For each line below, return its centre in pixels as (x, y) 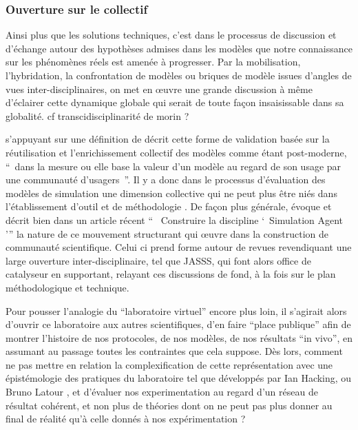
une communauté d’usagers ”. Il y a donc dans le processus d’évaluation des (166, 180)
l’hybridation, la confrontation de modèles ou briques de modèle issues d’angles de (179, 75)
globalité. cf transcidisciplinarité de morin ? (97, 115)
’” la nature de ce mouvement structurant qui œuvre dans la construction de (167, 233)
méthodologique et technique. (67, 287)
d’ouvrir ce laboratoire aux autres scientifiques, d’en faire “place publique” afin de (178, 324)
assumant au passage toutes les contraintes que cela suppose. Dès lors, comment (174, 351)
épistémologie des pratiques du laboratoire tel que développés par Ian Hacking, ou (179, 378)
